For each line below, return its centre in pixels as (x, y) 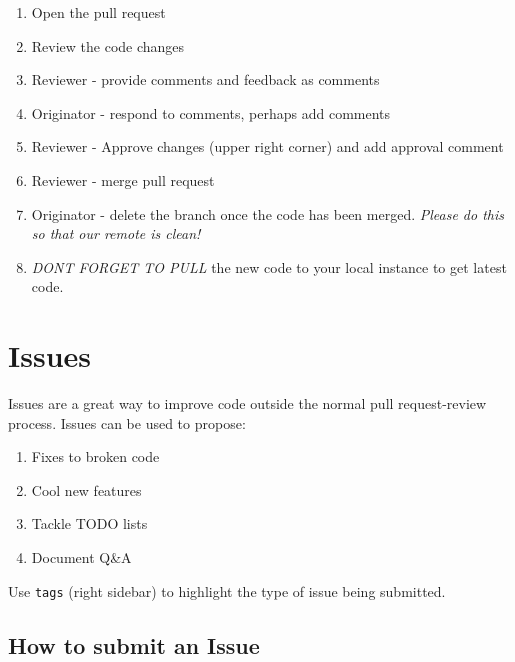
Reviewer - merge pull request (123, 179)
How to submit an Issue (134, 644)
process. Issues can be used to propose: (127, 422)
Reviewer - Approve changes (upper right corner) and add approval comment (267, 146)
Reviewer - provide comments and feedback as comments (205, 79)
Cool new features (86, 489)
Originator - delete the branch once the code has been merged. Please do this (268, 213)
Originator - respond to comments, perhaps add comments (211, 112)
